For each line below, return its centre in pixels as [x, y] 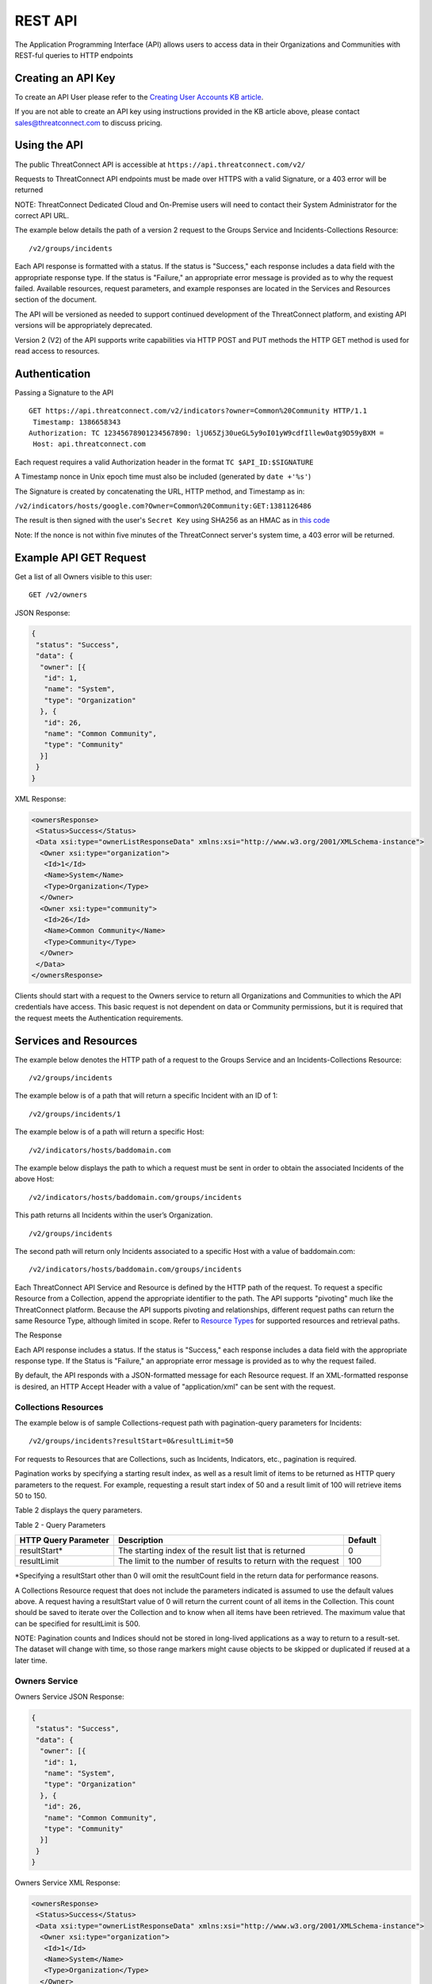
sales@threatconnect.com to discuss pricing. [88, 122]
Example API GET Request [80, 558]
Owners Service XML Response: [67, 1883]
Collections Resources [59, 1407]
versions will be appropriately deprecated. [84, 325]
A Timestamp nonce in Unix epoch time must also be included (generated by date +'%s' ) [163, 477]
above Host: [34, 1179]
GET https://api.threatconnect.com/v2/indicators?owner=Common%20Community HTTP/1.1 [198, 411]
